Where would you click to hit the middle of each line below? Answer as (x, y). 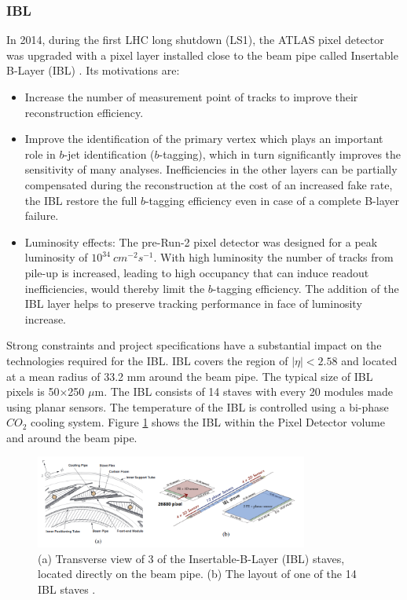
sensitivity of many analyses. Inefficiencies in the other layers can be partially (211, 169)
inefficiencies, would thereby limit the (115, 288)
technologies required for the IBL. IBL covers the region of (147, 360)
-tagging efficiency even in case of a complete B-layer (272, 200)
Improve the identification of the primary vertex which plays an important (204, 139)
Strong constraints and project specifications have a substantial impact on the (194, 345)
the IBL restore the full (81, 200)
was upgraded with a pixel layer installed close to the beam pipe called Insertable (202, 55)
